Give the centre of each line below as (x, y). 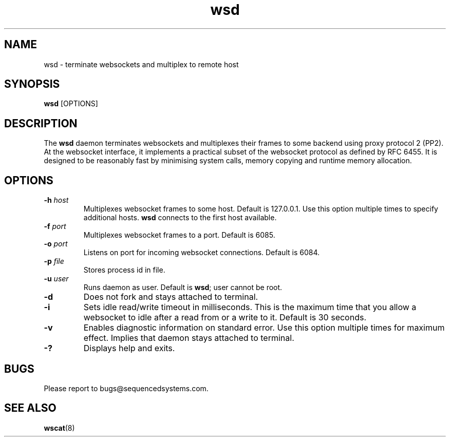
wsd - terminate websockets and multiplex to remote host (141, 64)
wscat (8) (59, 428)
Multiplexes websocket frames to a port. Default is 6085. (179, 235)
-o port (56, 244)
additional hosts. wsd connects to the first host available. (180, 218)
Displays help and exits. (129, 348)
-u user (56, 279)
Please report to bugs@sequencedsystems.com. (126, 388)
